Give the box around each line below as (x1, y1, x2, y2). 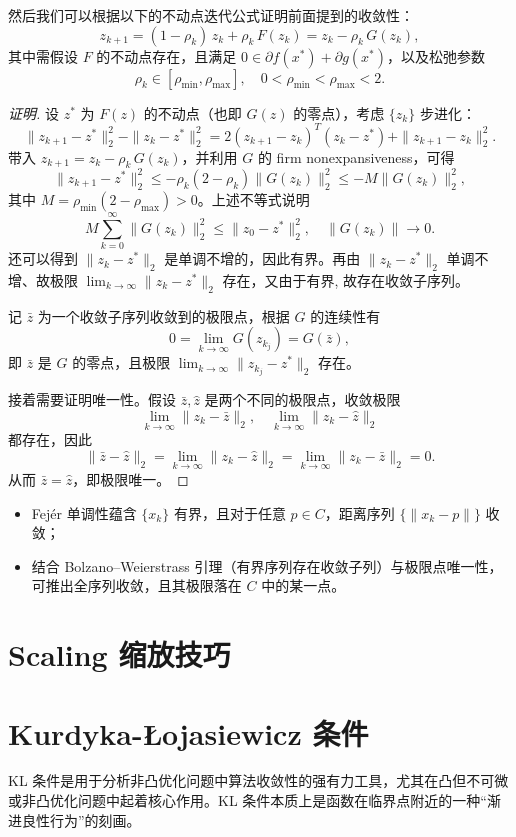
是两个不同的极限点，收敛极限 (204, 389, 401, 410)
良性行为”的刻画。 (21, 809, 141, 830)
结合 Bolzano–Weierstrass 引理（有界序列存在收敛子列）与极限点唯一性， (31, 555, 503, 576)
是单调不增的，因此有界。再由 (164, 248, 361, 269)
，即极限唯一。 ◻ (72, 469, 189, 490)
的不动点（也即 (143, 102, 242, 123)
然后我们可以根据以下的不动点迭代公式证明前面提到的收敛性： (8, 5, 414, 25)
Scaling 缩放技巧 (8, 634, 231, 675)
